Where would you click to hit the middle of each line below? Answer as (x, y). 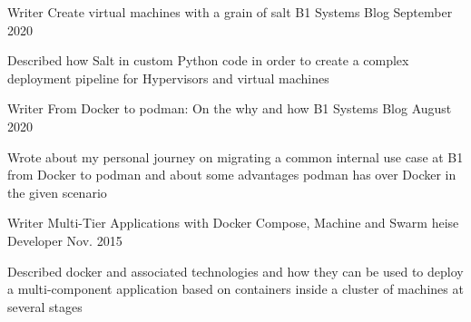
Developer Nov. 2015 (65, 240)
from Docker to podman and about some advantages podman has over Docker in (232, 175)
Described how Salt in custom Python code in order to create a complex (208, 60)
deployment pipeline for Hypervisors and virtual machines (168, 78)
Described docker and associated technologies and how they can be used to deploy (235, 271)
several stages (45, 306)
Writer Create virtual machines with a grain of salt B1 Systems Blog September (230, 12)
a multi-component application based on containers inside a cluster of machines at (235, 289)
